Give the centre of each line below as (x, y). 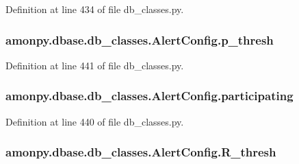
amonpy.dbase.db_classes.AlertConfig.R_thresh (141, 152)
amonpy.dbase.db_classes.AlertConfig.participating (149, 96)
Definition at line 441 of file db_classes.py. (95, 65)
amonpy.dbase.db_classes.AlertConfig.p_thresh (140, 39)
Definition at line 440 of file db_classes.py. (95, 121)
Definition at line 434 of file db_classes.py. (95, 9)
